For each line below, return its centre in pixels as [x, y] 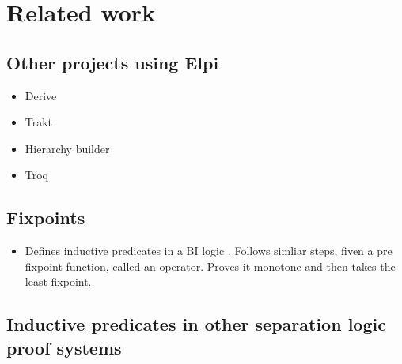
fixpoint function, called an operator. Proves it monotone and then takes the [210, 266]
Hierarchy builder [67, 148]
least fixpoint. [58, 281]
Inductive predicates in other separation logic [196, 324]
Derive [41, 95]
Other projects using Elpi [113, 62]
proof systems [64, 347]
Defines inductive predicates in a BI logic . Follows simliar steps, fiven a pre [209, 251]
